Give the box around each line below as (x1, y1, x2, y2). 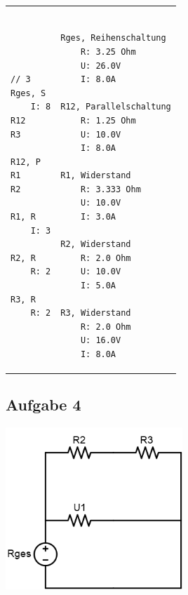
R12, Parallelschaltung (60, 102, 171, 112)
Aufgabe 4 (6, 394, 81, 415)
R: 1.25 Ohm (80, 115, 136, 126)
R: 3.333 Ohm (80, 184, 141, 194)
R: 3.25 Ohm (80, 46, 136, 57)
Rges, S (11, 88, 46, 98)
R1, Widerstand (60, 171, 131, 181)
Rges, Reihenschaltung (60, 33, 166, 44)
